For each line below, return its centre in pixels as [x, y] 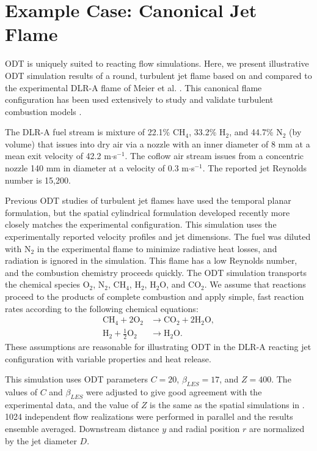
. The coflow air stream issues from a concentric [214, 156]
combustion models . [43, 111]
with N [18, 248]
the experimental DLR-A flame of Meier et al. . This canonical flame [133, 87]
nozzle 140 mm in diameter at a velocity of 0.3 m [97, 168]
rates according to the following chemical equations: [102, 308]
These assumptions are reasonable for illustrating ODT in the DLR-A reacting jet [158, 347]
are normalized [277, 429]
